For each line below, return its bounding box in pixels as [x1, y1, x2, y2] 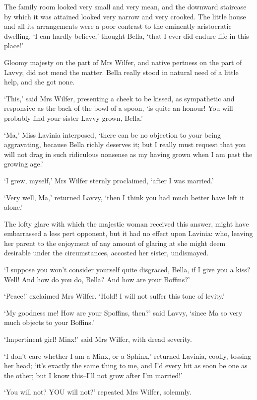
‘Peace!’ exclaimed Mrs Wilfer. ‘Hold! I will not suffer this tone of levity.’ [4, 291, 225, 301]
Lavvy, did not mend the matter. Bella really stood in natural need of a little [4, 67, 239, 77]
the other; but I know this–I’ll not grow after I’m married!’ [4, 370, 183, 380]
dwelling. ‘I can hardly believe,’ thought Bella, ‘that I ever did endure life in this [4, 30, 249, 41]
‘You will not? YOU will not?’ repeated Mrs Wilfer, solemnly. [4, 387, 192, 397]
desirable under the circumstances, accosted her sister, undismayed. [4, 247, 209, 258]
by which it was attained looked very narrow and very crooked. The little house [4, 11, 246, 21]
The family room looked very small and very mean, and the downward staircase [4, 1, 247, 11]
